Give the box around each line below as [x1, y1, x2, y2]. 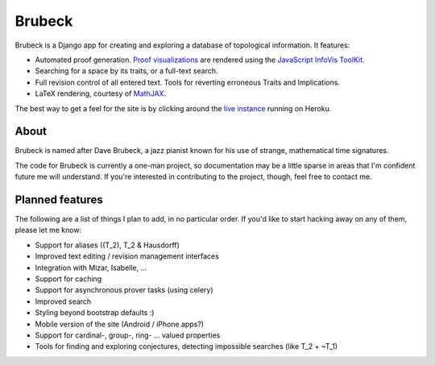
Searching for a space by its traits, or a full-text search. [35, 66, 218, 76]
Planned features [14, 193, 104, 206]
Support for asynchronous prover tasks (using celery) [35, 285, 213, 295]
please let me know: [14, 226, 82, 235]
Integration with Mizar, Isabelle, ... [35, 263, 147, 272]
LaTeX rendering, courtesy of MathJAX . [35, 89, 167, 98]
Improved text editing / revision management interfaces [35, 251, 219, 261]
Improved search [35, 297, 92, 306]
